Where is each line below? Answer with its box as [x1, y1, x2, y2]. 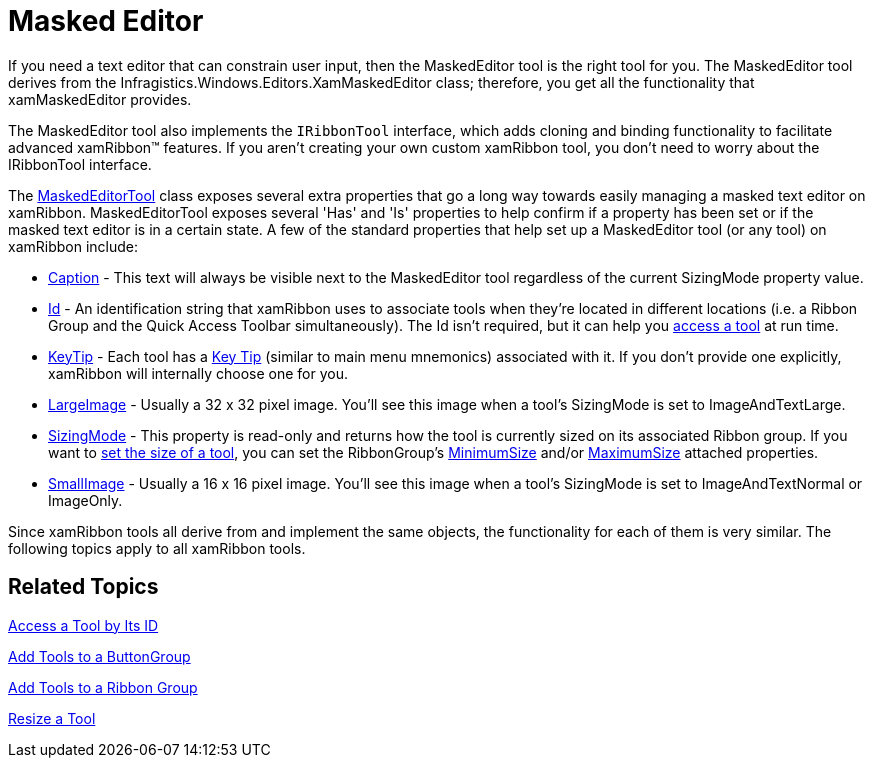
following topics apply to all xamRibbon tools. [8, 539, 306, 557]
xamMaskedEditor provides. [8, 90, 192, 108]
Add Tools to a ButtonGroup [8, 647, 191, 665]
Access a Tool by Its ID [8, 616, 159, 634]
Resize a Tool [8, 709, 96, 727]
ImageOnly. [48, 491, 123, 509]
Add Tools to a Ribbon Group [8, 678, 198, 696]
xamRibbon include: [8, 237, 139, 255]
